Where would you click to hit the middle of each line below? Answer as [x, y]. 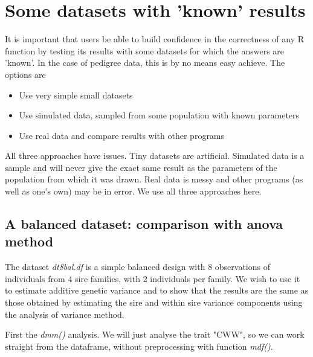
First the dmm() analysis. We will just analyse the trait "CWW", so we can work [155, 334]
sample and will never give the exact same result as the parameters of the [141, 167]
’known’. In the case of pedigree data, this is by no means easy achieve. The [145, 63]
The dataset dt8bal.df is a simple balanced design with [105, 267]
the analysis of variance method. [65, 314]
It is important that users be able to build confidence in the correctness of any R [154, 39]
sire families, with [108, 278]
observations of [242, 267]
